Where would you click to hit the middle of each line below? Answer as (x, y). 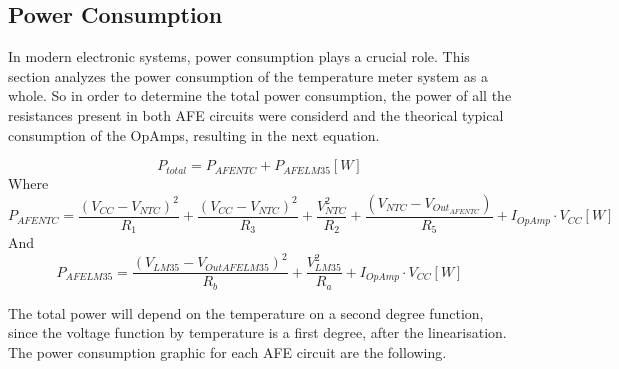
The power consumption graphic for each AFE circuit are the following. (227, 352)
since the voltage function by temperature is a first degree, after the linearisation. (257, 332)
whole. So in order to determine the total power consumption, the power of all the (260, 95)
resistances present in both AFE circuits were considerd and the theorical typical (256, 114)
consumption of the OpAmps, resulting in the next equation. (194, 134)
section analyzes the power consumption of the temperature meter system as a (248, 75)
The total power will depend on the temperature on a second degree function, (246, 312)
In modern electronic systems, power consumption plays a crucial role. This (239, 56)
